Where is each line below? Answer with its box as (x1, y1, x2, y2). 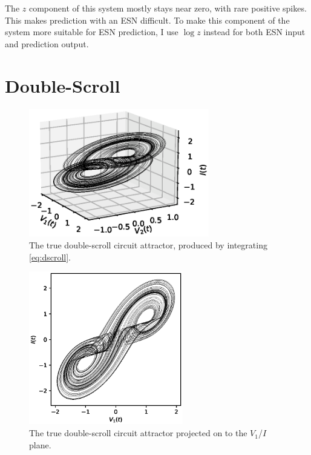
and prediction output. (5, 37, 89, 50)
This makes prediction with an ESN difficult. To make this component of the (5, 13, 290, 26)
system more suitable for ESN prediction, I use (5, 25, 178, 38)
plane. (29, 438, 51, 451)
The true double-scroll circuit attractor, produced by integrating (29, 238, 267, 251)
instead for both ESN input (203, 25, 306, 38)
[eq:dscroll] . (29, 250, 71, 263)
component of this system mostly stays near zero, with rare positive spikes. (28, 2, 307, 14)
